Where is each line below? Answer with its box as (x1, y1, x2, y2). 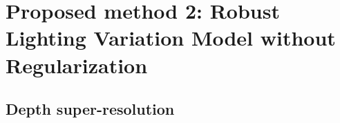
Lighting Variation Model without (6, 23, 336, 52)
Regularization (6, 50, 148, 79)
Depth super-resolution (6, 98, 175, 120)
